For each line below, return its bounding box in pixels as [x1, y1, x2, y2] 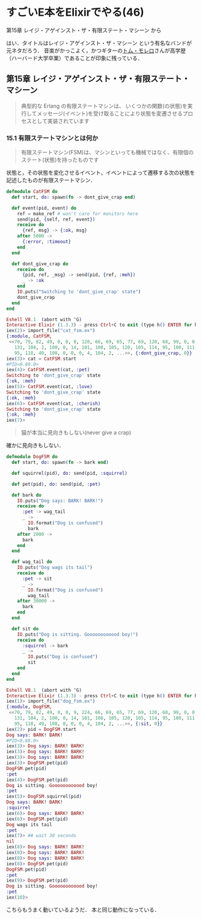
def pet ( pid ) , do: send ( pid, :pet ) [11, 481, 101, 487]
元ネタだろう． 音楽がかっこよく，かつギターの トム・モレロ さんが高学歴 [6, 46, 186, 54]
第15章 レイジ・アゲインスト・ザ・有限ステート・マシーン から [6, 27, 162, 34]
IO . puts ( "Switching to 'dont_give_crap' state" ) [17, 289, 141, 295]
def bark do [11, 492, 42, 498]
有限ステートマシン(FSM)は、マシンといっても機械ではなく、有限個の [20, 149, 194, 156]
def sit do [11, 626, 39, 632]
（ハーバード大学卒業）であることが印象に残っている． [6, 54, 143, 61]
